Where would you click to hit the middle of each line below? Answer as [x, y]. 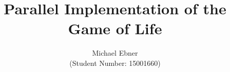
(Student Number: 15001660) [115, 63]
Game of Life [115, 28]
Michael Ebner [115, 53]
